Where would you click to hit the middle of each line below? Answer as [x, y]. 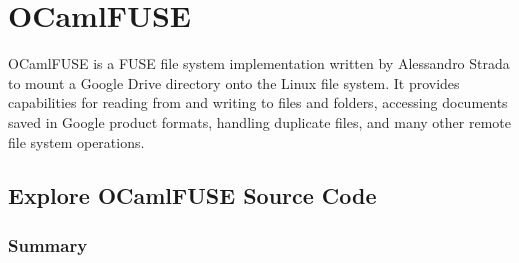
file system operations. [76, 141]
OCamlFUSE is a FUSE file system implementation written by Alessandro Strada [259, 63]
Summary [48, 244]
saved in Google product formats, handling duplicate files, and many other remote [259, 121]
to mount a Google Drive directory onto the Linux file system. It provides [234, 82]
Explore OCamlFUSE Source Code [192, 195]
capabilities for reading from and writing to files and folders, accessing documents [258, 102]
